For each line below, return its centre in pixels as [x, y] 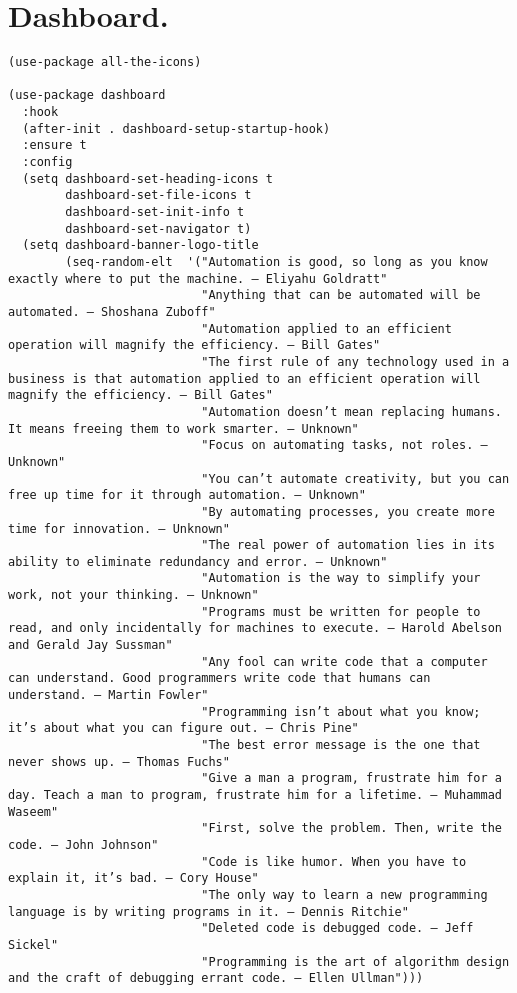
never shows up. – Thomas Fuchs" [119, 761]
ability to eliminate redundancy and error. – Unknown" [198, 561]
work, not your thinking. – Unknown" [133, 595]
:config [47, 162]
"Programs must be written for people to [341, 611]
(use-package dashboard [87, 95]
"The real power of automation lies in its [348, 545]
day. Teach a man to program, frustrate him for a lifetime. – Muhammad [255, 795]
